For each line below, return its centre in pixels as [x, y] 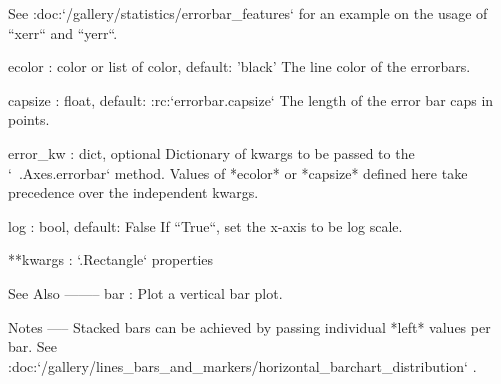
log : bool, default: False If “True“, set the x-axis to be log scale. [205, 225]
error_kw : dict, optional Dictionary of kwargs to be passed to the [211, 152]
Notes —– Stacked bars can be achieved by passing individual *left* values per [249, 326]
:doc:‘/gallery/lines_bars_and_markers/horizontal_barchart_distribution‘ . [242, 365]
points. [29, 119]
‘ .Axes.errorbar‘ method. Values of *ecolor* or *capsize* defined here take [238, 172]
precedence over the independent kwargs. [133, 192]
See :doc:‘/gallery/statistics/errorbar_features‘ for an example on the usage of [248, 13]
